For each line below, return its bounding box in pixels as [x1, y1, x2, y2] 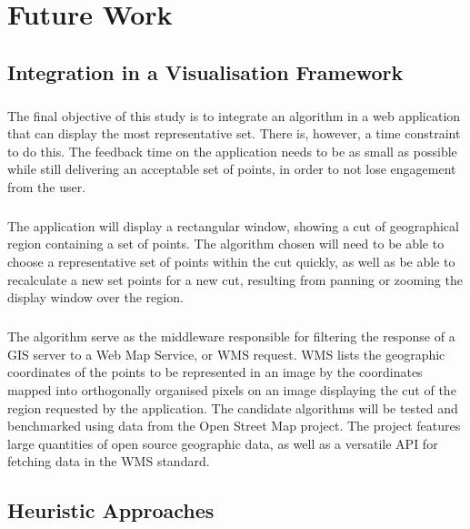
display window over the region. [7, 288, 184, 307]
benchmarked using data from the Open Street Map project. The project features [7, 416, 461, 435]
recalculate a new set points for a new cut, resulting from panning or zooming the [7, 270, 463, 289]
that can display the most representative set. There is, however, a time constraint [7, 124, 461, 143]
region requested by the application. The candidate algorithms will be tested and [7, 398, 458, 417]
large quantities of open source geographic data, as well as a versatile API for [7, 433, 438, 453]
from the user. [7, 177, 86, 196]
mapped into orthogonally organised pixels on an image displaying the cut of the [7, 381, 456, 399]
